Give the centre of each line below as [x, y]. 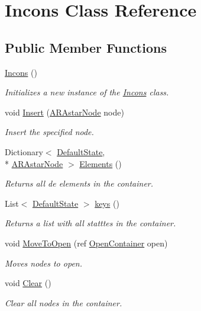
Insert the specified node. [49, 132]
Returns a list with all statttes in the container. [90, 223]
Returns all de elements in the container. [79, 183]
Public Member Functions [86, 47]
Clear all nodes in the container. [64, 302]
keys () [107, 203]
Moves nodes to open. [43, 263]
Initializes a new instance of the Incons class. [87, 92]
